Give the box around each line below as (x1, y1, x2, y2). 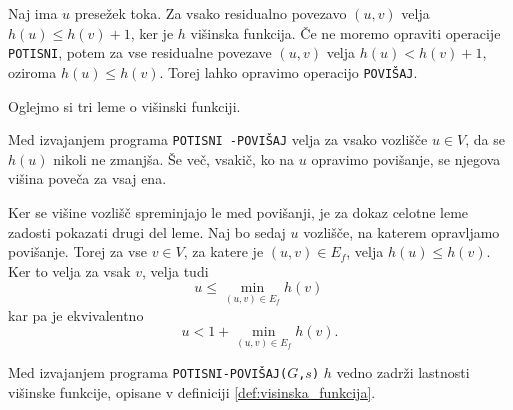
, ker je (130, 22, 174, 43)
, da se (465, 129, 505, 150)
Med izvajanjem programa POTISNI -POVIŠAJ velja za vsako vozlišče (8, 129, 428, 150)
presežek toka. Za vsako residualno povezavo (74, 3, 347, 23)
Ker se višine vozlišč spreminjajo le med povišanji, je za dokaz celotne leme (8, 201, 469, 222)
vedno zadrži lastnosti (336, 362, 470, 383)
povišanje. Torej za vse (8, 241, 148, 262)
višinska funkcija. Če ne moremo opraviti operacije (190, 22, 501, 43)
